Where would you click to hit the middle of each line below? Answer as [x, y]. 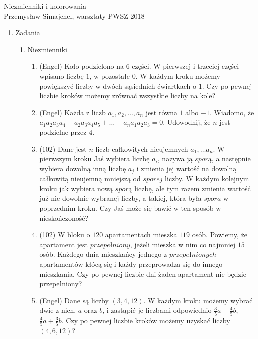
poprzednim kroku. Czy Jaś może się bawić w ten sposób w [130, 207]
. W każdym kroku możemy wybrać [198, 300]
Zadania [28, 33]
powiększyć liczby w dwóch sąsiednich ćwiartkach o [118, 86]
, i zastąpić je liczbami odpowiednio [157, 310]
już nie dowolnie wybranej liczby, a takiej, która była [121, 198]
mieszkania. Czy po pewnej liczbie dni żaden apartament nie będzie [143, 273]
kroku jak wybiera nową [76, 188]
